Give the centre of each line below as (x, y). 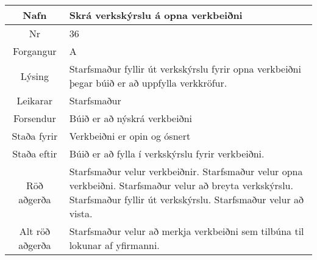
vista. (81, 213)
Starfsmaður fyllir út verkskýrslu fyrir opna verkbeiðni (185, 69)
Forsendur (34, 118)
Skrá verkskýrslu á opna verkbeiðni (156, 15)
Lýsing (34, 76)
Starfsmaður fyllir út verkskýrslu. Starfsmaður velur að (187, 199)
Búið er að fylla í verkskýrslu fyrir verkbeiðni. (167, 153)
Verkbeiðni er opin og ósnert (130, 136)
